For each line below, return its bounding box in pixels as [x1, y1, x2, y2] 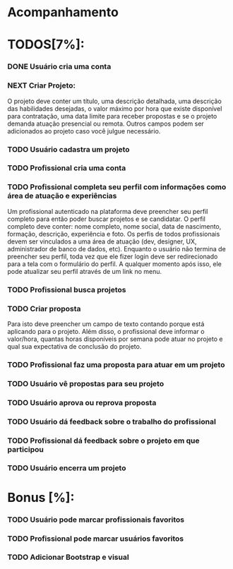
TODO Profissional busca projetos [7, 284, 126, 294]
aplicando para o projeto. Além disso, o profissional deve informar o [7, 327, 205, 335]
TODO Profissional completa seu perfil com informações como [7, 182, 227, 192]
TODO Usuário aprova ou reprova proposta [7, 397, 157, 407]
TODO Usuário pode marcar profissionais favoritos [7, 515, 185, 525]
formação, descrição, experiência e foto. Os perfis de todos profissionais [7, 229, 220, 238]
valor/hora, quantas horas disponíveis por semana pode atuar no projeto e [7, 335, 223, 343]
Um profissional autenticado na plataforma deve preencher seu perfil [7, 207, 208, 215]
